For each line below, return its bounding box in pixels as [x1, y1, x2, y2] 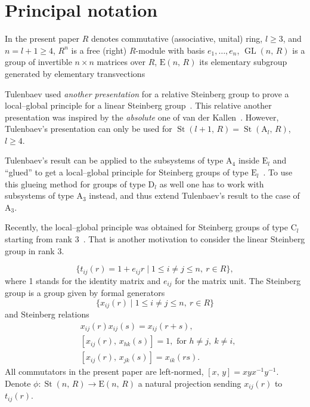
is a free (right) [71, 44, 127, 56]
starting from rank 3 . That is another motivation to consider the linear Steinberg [5, 233, 305, 245]
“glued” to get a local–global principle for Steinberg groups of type [5, 166, 249, 178]
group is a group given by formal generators [5, 286, 165, 299]
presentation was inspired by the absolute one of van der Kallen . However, [5, 110, 279, 123]
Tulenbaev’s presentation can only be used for [5, 122, 172, 135]
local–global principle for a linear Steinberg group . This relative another [5, 99, 272, 112]
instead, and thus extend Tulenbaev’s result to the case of [89, 189, 300, 202]
